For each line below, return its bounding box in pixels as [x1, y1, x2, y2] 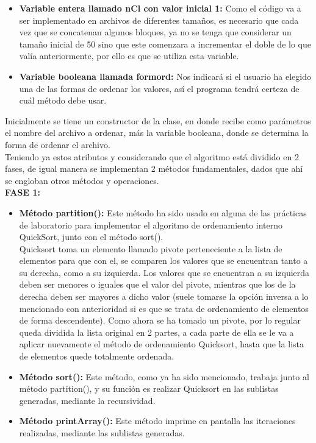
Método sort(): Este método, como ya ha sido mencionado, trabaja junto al [19, 370, 309, 383]
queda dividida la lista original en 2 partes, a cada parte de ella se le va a [19, 325, 294, 338]
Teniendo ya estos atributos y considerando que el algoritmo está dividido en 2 [5, 150, 299, 163]
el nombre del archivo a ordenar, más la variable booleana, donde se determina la [5, 126, 309, 139]
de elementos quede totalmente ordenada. [19, 350, 174, 363]
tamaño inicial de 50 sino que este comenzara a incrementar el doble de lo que [19, 37, 311, 50]
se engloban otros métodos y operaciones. [5, 174, 159, 186]
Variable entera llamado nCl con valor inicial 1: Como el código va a [19, 2, 301, 14]
